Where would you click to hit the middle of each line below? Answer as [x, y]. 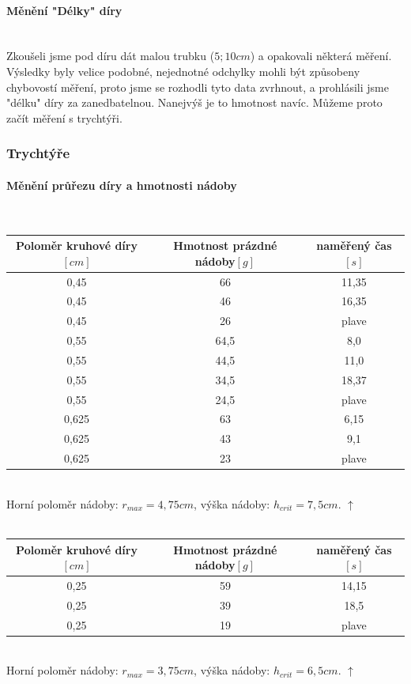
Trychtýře [38, 153]
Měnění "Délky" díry [64, 10]
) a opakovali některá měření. [321, 56]
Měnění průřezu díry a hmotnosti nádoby [122, 185]
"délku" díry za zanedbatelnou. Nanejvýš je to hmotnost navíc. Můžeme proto [194, 102]
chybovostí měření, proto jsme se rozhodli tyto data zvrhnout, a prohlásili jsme [198, 87]
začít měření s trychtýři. [64, 117]
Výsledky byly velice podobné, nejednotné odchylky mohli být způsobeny [183, 71]
